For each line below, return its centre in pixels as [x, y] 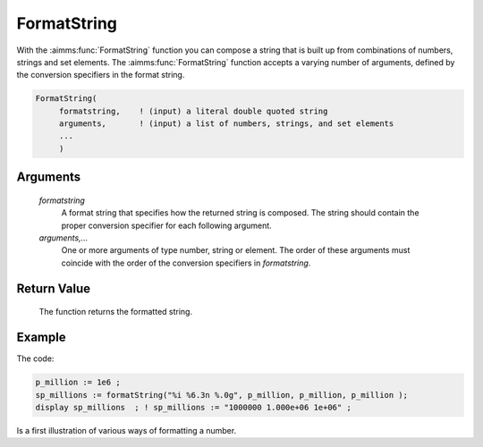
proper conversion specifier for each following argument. [166, 225]
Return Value [54, 288]
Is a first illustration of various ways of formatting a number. [127, 430]
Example [41, 337]
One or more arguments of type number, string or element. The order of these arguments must [236, 250]
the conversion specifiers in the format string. [101, 75]
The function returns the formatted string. [115, 312]
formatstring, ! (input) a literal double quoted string [193, 111]
